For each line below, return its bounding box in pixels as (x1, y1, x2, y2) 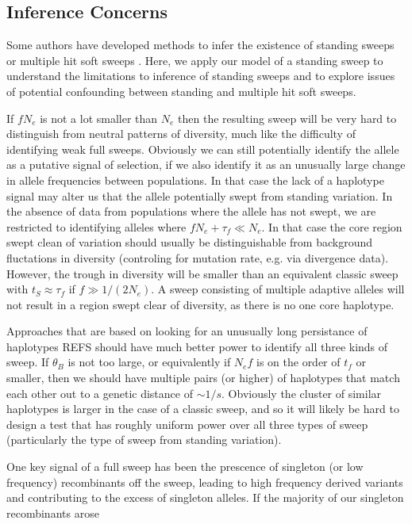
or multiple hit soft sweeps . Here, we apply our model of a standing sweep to (6, 52, 383, 68)
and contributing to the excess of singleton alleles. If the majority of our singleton (6, 489, 404, 506)
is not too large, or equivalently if (67, 354, 231, 370)
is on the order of (256, 354, 341, 370)
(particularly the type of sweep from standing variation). (6, 431, 282, 448)
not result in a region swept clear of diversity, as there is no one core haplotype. (6, 296, 395, 312)
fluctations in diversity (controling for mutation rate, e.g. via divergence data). (6, 249, 389, 266)
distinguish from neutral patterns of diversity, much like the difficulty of (6, 125, 356, 142)
